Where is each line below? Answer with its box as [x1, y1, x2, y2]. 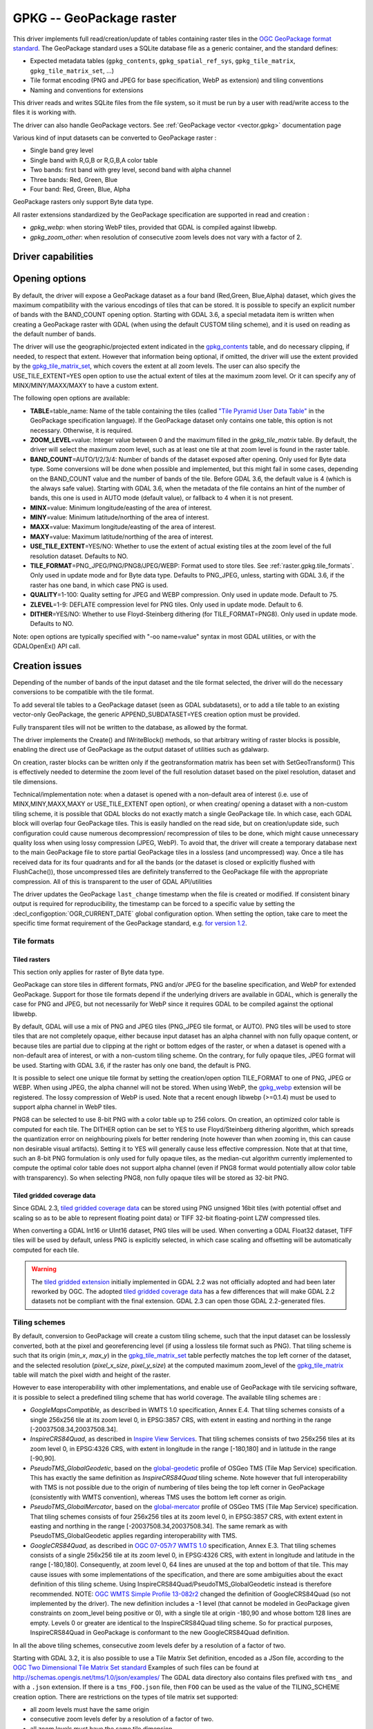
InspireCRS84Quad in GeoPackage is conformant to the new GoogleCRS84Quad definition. [30, 1629, 290, 1637]
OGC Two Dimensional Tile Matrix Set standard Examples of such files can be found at [12, 1663, 259, 1672]
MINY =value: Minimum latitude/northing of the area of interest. [30, 513, 210, 521]
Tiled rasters [12, 955, 50, 963]
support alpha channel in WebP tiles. [12, 1103, 117, 1111]
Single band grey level [30, 146, 93, 155]
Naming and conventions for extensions [30, 86, 144, 94]
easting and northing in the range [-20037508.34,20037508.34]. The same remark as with [30, 1522, 288, 1530]
